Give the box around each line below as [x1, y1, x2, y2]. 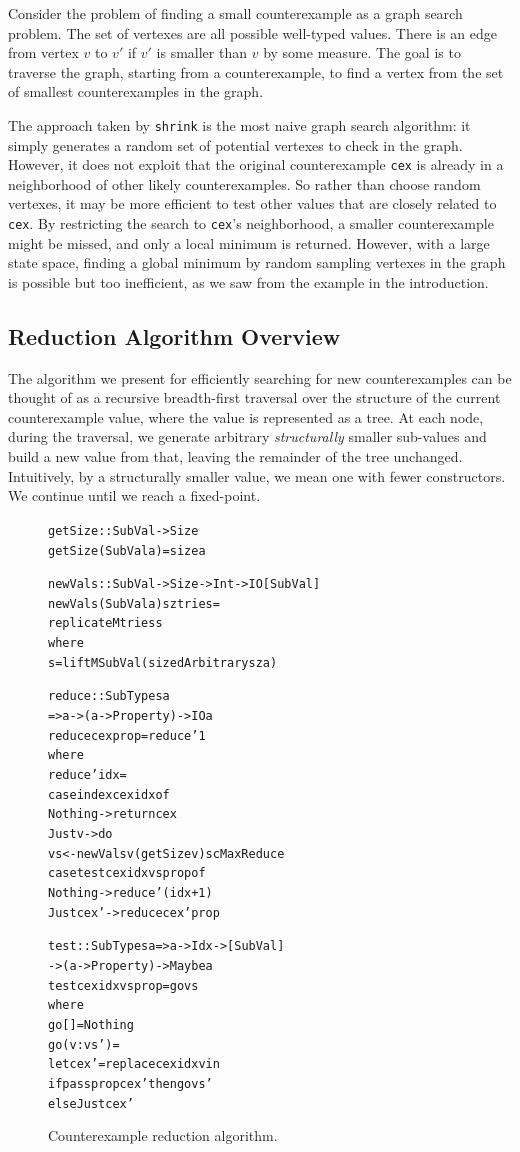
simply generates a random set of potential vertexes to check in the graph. [8, 134, 463, 155]
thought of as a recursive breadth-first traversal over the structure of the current [8, 387, 501, 408]
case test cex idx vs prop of [48, 866, 206, 881]
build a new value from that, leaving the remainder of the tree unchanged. [8, 446, 463, 467]
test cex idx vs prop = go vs [48, 978, 199, 993]
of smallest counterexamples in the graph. [8, 81, 264, 102]
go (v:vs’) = [48, 1037, 120, 1052]
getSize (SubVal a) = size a [48, 543, 206, 558]
